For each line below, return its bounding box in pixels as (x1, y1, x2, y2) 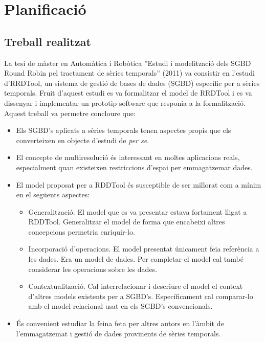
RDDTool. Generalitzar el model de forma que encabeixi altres (28, 216, 225, 227)
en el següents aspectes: (16, 189, 90, 200)
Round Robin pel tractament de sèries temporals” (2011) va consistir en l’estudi (4, 67, 255, 78)
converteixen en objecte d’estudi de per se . (16, 134, 149, 145)
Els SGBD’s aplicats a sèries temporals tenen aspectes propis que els (16, 125, 231, 135)
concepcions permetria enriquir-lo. (28, 226, 135, 237)
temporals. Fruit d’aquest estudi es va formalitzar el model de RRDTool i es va (4, 87, 252, 98)
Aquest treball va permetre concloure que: (4, 107, 136, 118)
